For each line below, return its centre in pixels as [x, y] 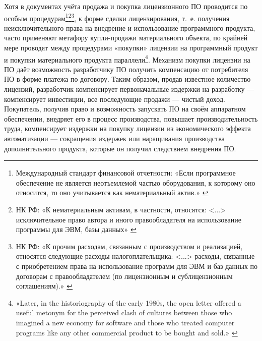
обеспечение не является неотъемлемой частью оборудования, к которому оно [136, 182]
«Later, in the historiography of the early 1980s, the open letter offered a [128, 302]
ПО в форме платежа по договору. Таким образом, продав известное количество [127, 79]
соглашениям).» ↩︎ [44, 286]
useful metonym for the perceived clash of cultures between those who [124, 312]
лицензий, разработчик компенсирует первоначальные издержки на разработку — [129, 89]
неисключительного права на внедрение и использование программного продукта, [130, 27]
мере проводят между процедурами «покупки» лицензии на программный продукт [131, 48]
